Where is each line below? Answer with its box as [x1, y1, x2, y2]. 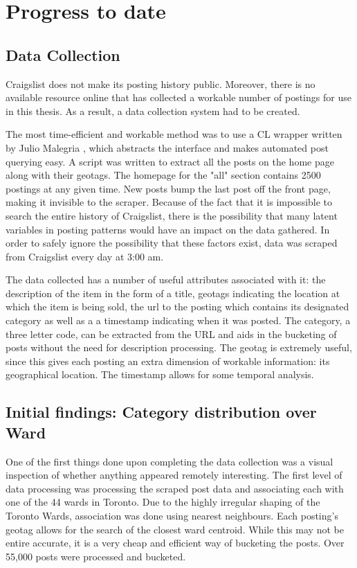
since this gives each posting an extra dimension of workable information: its [6, 353, 330, 368]
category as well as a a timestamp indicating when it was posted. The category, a [6, 313, 351, 328]
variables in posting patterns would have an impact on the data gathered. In [6, 222, 330, 236]
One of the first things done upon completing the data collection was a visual [6, 454, 333, 468]
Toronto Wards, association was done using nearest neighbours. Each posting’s [6, 508, 338, 523]
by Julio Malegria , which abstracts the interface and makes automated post [6, 140, 329, 154]
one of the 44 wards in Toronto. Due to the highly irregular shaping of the [6, 495, 320, 509]
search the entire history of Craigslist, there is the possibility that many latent [6, 208, 338, 222]
